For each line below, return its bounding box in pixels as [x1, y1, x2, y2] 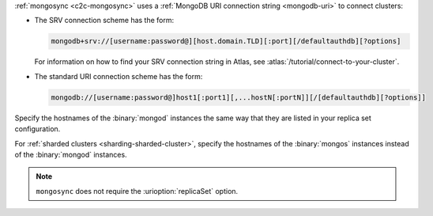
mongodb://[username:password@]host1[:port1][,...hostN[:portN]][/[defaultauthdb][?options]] [51, 93, 427, 102]
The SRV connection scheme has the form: [34, 16, 175, 25]
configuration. [14, 124, 61, 134]
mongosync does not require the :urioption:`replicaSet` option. [36, 186, 239, 195]
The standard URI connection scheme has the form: [34, 71, 203, 81]
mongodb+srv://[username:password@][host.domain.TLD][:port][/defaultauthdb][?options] [51, 36, 401, 46]
